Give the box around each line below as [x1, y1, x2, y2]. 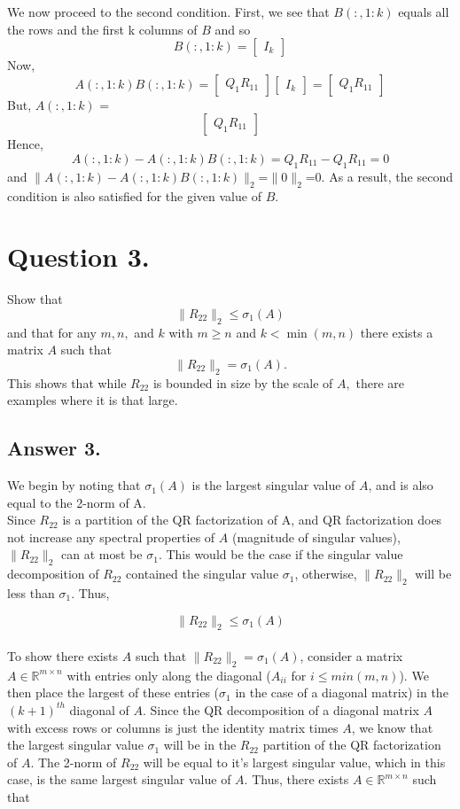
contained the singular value [126, 564, 279, 583]
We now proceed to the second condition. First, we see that [7, 3, 330, 20]
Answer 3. [7, 434, 101, 462]
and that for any [7, 323, 97, 341]
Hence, [7, 135, 43, 153]
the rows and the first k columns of [7, 19, 198, 38]
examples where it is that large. [7, 391, 178, 409]
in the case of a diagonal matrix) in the [235, 683, 448, 702]
